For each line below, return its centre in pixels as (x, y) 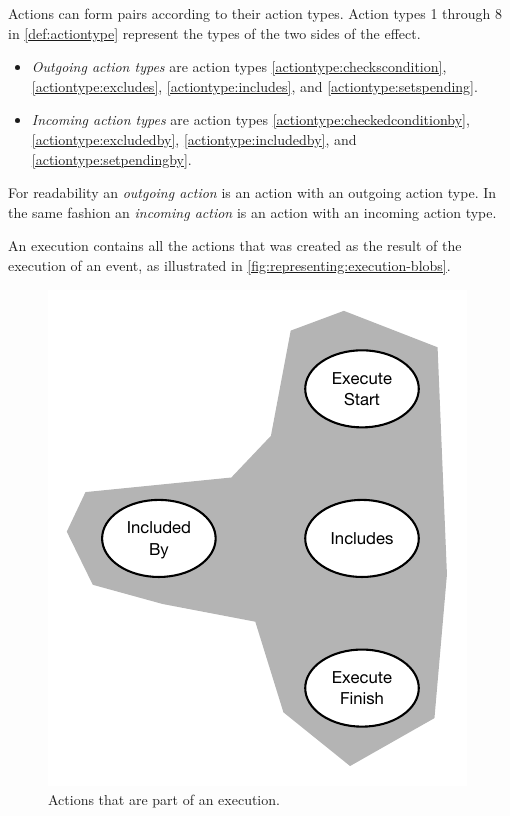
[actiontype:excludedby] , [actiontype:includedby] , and (194, 138)
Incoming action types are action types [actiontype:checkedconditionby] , (250, 119)
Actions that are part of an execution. (164, 799)
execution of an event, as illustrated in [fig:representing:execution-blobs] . (229, 264)
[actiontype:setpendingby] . (111, 158)
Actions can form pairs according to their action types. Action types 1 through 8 (255, 13)
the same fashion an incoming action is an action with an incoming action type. (252, 211)
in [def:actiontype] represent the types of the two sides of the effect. (214, 32)
